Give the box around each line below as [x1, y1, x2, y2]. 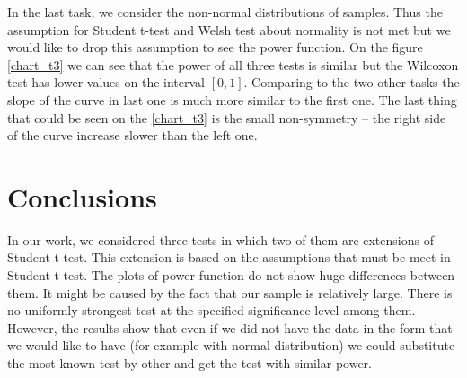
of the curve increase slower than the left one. [7, 126, 258, 145]
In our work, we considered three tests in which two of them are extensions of [7, 230, 434, 249]
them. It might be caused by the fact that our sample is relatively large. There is [7, 283, 453, 302]
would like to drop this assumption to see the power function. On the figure [7, 38, 423, 57]
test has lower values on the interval [7, 73, 205, 92]
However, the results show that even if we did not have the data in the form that [7, 318, 453, 337]
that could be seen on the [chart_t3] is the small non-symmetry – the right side [7, 108, 446, 127]
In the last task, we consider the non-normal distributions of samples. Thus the [7, 3, 443, 21]
